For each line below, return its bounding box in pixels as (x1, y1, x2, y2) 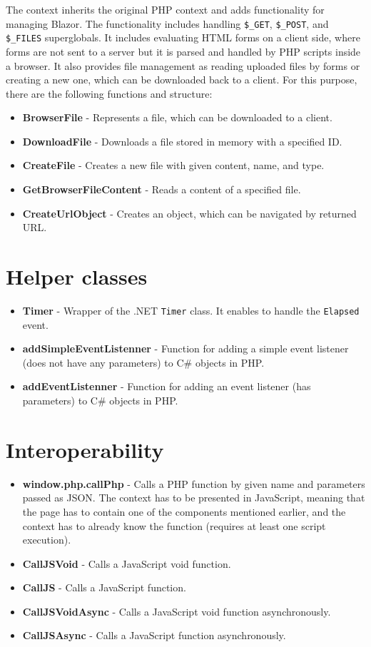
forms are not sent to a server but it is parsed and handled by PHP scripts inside (6, 44, 361, 58)
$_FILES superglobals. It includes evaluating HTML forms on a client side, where (6, 30, 360, 45)
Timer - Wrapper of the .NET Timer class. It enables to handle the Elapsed (22, 302, 360, 317)
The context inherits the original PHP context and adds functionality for (6, 2, 325, 16)
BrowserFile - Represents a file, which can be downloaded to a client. (22, 110, 332, 125)
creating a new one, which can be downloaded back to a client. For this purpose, (6, 72, 357, 87)
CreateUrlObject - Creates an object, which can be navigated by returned (22, 205, 357, 220)
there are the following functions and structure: (6, 86, 213, 101)
